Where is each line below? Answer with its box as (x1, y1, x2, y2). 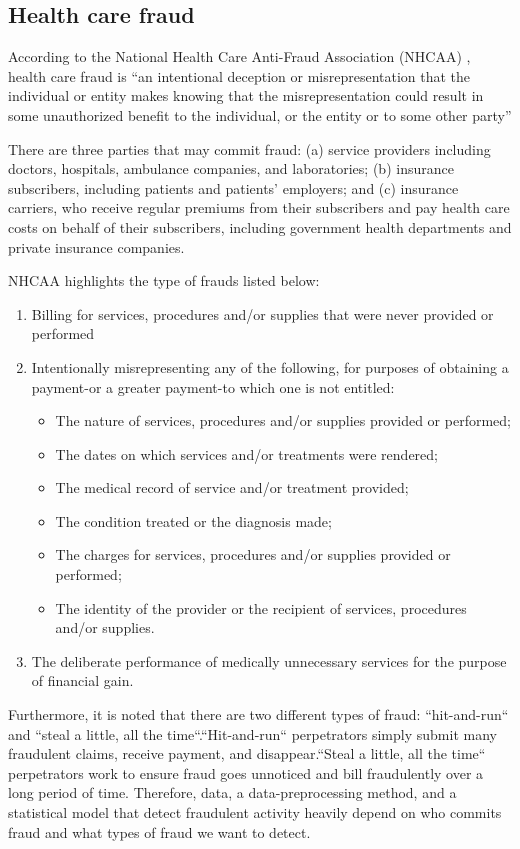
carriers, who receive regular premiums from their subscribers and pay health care (8, 197, 510, 218)
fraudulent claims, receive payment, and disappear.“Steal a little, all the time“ (8, 743, 486, 764)
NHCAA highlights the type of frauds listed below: (8, 270, 320, 291)
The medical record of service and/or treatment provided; (55, 477, 409, 498)
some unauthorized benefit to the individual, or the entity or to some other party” (8, 104, 512, 125)
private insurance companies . (8, 236, 185, 257)
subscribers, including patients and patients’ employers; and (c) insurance (8, 177, 459, 198)
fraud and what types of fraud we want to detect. (8, 821, 311, 842)
